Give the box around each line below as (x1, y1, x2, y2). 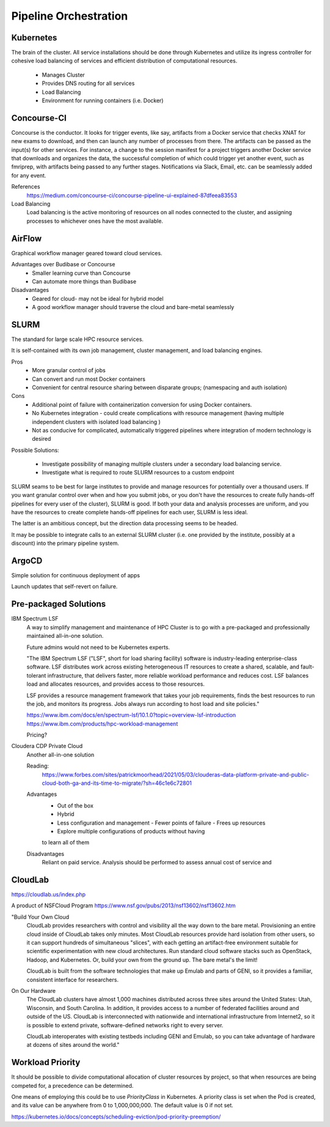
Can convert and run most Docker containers (32, 375, 146, 383)
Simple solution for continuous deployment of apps (11, 572, 141, 579)
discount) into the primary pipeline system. (11, 539, 119, 547)
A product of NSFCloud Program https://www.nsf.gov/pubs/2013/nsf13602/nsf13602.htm (11, 902, 236, 909)
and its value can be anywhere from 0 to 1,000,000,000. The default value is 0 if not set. (11, 1102, 233, 1109)
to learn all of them (42, 839, 90, 846)
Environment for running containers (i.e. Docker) (42, 97, 164, 104)
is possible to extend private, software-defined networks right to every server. (26, 1021, 224, 1028)
